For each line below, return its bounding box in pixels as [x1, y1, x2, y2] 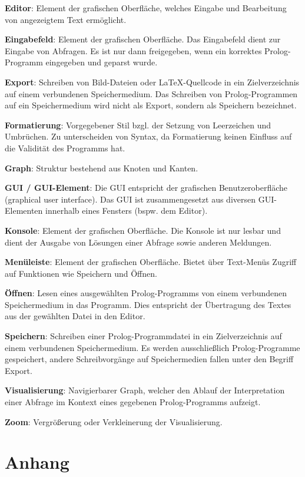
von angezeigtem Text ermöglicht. [5, 13, 127, 25]
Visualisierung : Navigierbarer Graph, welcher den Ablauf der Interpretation [5, 384, 285, 396]
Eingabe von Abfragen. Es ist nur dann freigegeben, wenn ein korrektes [5, 44, 262, 57]
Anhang [5, 450, 69, 474]
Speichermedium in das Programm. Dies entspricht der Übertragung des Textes [5, 298, 291, 310]
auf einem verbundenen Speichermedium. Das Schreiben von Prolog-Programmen [5, 87, 298, 100]
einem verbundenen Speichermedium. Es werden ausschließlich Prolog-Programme [5, 341, 300, 353]
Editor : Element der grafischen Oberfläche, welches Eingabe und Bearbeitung [5, 2, 287, 14]
